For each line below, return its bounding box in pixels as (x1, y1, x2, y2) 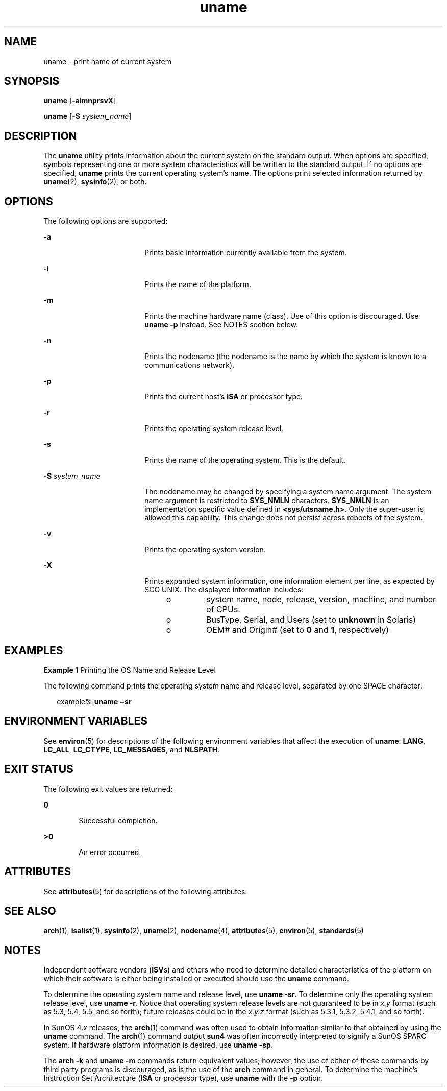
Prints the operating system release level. (144, 424, 284, 433)
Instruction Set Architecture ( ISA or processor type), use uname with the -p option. (43, 1074, 324, 1083)
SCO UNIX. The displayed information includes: (144, 585, 304, 595)
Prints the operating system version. (144, 545, 266, 554)
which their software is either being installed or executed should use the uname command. (43, 974, 350, 983)
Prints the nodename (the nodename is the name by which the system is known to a (144, 352, 426, 361)
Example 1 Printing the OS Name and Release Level (43, 665, 216, 674)
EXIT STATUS (4, 763, 73, 776)
